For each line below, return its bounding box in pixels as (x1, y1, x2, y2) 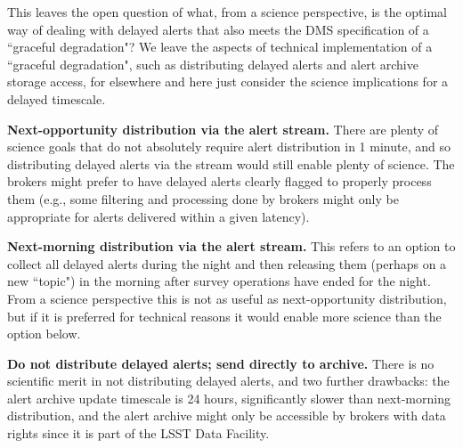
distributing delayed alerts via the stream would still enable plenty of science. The (7, 154, 455, 173)
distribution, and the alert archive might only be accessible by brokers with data (7, 406, 446, 425)
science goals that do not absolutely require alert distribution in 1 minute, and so (7, 137, 451, 156)
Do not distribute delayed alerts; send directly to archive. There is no (7, 354, 435, 372)
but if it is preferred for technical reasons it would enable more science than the (7, 306, 442, 325)
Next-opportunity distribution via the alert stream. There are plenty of (7, 119, 439, 138)
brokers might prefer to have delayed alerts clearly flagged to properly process (7, 172, 432, 191)
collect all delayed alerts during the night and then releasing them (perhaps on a (7, 254, 447, 273)
